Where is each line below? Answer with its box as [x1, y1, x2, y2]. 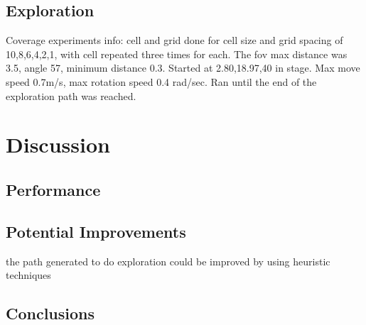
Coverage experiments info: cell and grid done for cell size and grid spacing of [6, 33, 343, 48]
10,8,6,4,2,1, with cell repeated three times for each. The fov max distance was [6, 46, 348, 61]
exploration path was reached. [6, 88, 136, 103]
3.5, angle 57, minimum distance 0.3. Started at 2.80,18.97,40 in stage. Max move [6, 60, 360, 75]
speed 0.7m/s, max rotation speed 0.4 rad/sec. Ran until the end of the [6, 74, 317, 89]
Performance [6, 178, 101, 200]
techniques [6, 268, 51, 282]
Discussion [6, 130, 110, 159]
